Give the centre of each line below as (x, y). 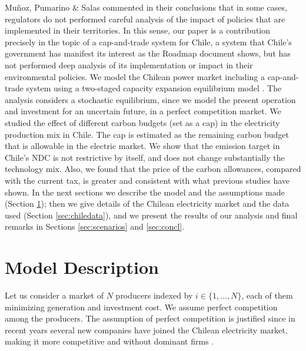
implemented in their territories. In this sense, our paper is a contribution (138, 30)
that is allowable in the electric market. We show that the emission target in (142, 146)
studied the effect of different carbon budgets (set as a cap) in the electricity (142, 122)
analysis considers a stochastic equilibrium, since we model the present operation (150, 99)
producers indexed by (154, 295)
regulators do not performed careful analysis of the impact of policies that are (145, 19)
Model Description (82, 267)
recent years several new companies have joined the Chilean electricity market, (146, 330)
